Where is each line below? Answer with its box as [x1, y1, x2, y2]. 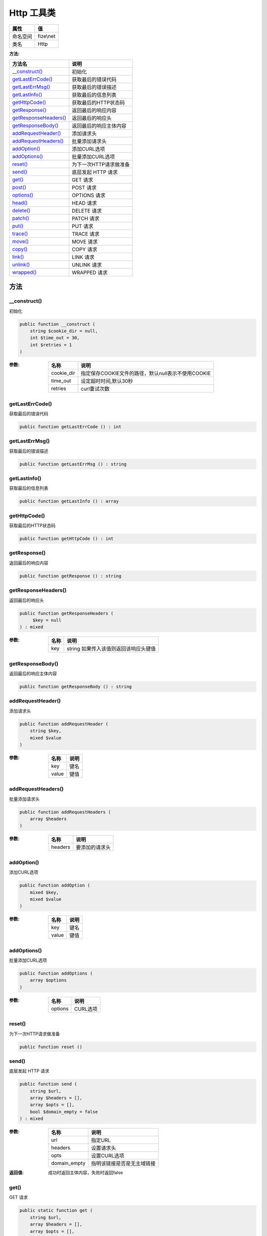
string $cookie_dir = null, [30, 328, 98, 334]
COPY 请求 [72, 246, 97, 253]
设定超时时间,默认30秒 [81, 378, 133, 385]
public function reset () [19, 1044, 83, 1050]
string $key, [30, 728, 62, 734]
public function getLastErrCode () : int [19, 424, 122, 430]
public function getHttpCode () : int [19, 536, 114, 541]
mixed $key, [30, 889, 59, 895]
